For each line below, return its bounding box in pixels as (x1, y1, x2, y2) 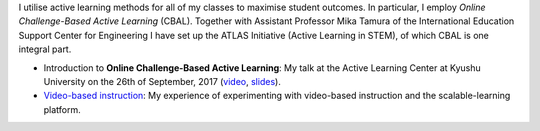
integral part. (18, 43, 72, 55)
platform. (43, 103, 82, 115)
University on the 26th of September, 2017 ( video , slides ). (43, 75, 282, 87)
